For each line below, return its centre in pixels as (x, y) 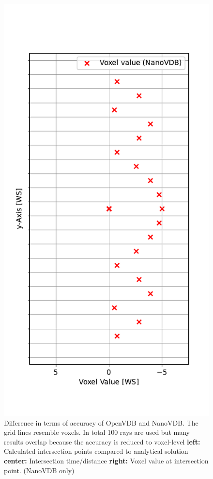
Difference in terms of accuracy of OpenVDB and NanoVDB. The (101, 422)
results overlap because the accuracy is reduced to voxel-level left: (102, 441)
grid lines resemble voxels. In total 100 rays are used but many (97, 432)
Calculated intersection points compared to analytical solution (96, 451)
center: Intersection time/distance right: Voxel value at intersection (106, 460)
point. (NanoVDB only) (39, 470)
